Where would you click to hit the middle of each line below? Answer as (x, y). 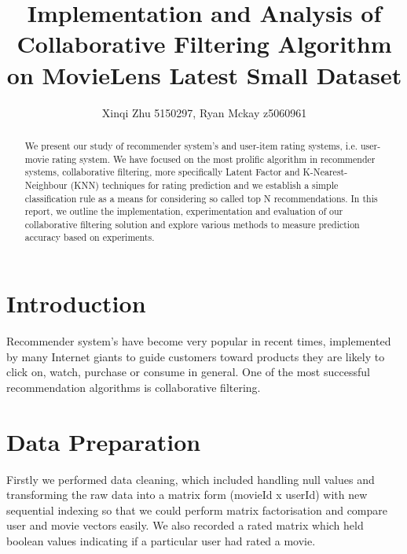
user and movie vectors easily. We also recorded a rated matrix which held (185, 525)
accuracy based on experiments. (90, 237)
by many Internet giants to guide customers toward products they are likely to (196, 356)
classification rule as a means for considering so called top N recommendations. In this (201, 198)
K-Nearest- (325, 172)
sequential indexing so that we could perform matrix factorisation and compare (197, 510)
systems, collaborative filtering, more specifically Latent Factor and (162, 172)
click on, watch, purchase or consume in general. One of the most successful (188, 372)
